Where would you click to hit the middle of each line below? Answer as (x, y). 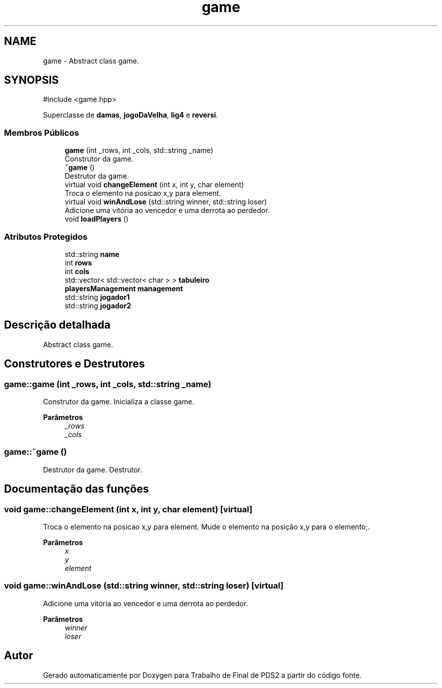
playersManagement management (124, 288)
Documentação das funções (76, 489)
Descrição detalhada (57, 325)
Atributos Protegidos (46, 236)
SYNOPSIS (32, 80)
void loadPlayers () (97, 219)
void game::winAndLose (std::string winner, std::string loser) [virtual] (144, 586)
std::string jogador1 (97, 297)
